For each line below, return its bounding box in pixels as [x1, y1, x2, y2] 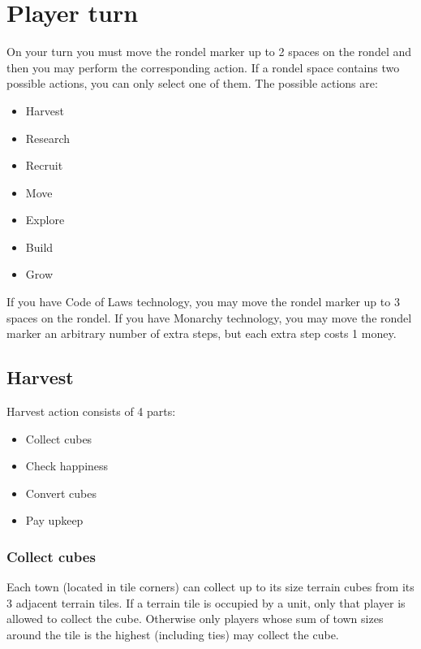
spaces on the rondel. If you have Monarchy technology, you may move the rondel [6, 309, 412, 326]
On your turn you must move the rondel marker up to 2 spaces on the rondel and [6, 43, 412, 60]
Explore [25, 211, 65, 228]
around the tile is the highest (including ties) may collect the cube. [6, 626, 339, 643]
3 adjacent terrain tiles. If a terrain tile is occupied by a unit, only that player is [6, 594, 406, 611]
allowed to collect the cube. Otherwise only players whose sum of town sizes [6, 610, 384, 627]
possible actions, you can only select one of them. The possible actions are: [6, 75, 378, 92]
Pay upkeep [25, 512, 84, 529]
